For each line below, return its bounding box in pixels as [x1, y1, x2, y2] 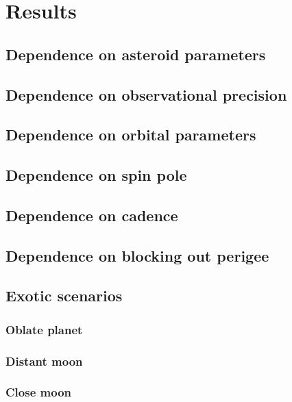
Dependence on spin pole [5, 164, 187, 186]
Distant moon [5, 352, 83, 369]
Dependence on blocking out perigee [5, 244, 269, 266]
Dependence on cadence [5, 204, 178, 225]
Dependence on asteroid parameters [5, 43, 266, 64]
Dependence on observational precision [5, 84, 287, 105]
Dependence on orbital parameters [5, 124, 256, 145]
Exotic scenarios [5, 285, 123, 306]
